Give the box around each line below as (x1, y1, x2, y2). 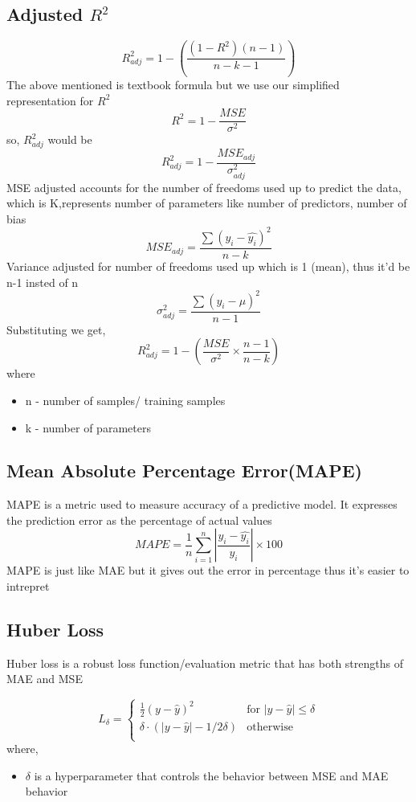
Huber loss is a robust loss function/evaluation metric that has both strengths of (6, 654, 403, 671)
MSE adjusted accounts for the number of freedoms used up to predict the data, (6, 178, 402, 195)
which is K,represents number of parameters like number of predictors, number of (6, 194, 407, 211)
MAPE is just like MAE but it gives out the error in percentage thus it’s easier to (6, 562, 410, 579)
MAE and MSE (6, 670, 83, 687)
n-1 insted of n (6, 273, 79, 290)
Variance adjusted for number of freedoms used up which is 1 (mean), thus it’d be (6, 258, 410, 274)
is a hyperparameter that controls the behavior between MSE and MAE (34, 767, 389, 784)
